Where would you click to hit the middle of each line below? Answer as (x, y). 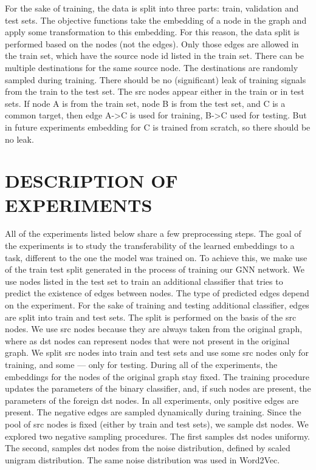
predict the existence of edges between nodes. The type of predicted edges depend (157, 293)
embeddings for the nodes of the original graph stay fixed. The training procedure (157, 376)
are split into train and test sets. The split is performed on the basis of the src (151, 317)
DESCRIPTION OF (91, 181)
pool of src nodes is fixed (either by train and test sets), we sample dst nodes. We (157, 424)
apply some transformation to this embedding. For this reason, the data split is (152, 32)
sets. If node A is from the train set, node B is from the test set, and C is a (145, 103)
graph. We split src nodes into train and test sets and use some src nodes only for (157, 352)
